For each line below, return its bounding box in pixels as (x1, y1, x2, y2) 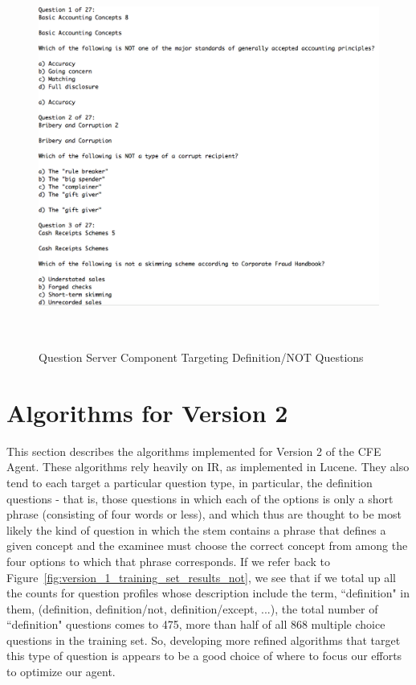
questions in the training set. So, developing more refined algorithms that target (6, 631, 401, 648)
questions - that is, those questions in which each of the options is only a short (6, 490, 394, 507)
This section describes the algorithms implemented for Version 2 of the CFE (6, 442, 381, 459)
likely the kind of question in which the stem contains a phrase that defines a (6, 521, 386, 538)
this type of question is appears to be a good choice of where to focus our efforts (6, 647, 402, 664)
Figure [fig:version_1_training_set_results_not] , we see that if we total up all (6, 568, 396, 585)
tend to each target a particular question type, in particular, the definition (6, 474, 373, 490)
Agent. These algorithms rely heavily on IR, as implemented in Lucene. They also (6, 458, 410, 475)
